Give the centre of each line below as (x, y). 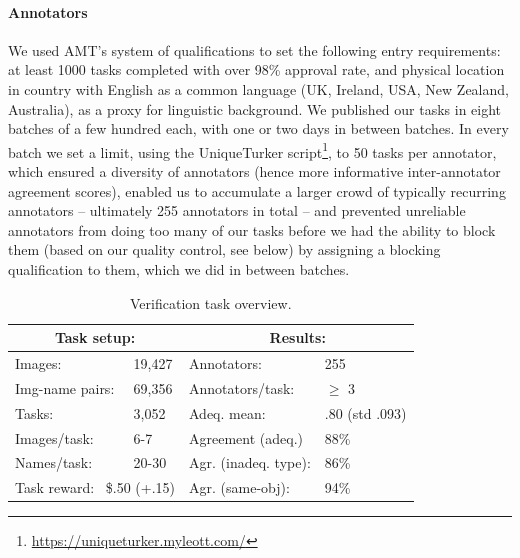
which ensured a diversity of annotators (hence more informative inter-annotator (254, 171)
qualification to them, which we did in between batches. (179, 268)
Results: (297, 337)
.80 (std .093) (365, 412)
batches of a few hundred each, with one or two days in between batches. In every (258, 128)
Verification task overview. (211, 302)
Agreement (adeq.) (246, 437)
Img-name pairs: (65, 387)
